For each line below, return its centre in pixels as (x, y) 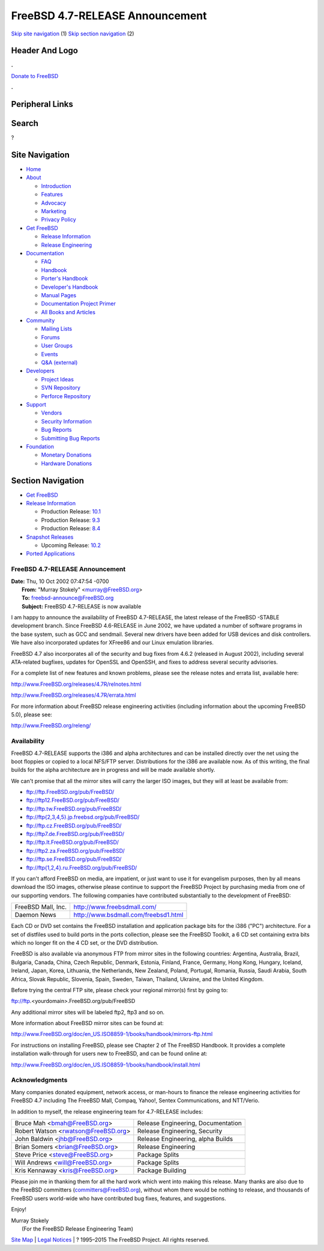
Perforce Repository (66, 396)
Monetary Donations (66, 455)
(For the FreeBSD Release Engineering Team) (78, 1229)
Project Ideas (58, 379)
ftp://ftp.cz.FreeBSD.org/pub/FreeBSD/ (74, 825)
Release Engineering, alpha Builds (185, 1139)
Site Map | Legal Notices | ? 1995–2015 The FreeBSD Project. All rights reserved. (110, 1240)
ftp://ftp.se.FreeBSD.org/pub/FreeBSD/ (74, 859)
